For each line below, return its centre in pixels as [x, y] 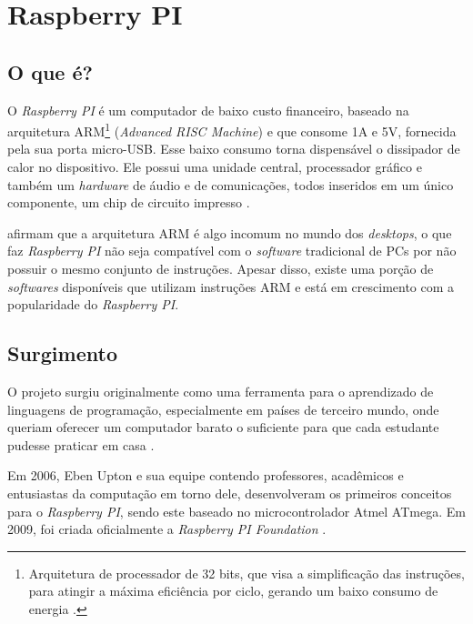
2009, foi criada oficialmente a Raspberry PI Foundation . [167, 529]
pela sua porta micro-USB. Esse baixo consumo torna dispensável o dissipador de [234, 149]
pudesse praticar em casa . [81, 444]
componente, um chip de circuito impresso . [129, 202]
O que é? [50, 71]
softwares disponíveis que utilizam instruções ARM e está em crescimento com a [231, 286]
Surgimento [62, 353]
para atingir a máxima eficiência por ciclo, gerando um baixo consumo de [233, 591]
